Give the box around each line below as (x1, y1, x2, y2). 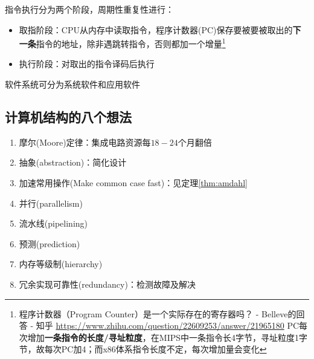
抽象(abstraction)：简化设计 (19, 156, 127, 169)
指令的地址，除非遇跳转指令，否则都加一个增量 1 (36, 36, 226, 50)
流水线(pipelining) (19, 217, 88, 230)
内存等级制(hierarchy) (19, 257, 103, 270)
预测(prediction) (19, 237, 80, 250)
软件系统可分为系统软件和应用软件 (5, 78, 140, 91)
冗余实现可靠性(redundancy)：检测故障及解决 (19, 277, 196, 290)
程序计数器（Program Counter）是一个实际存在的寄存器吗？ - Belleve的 (19, 307, 296, 320)
